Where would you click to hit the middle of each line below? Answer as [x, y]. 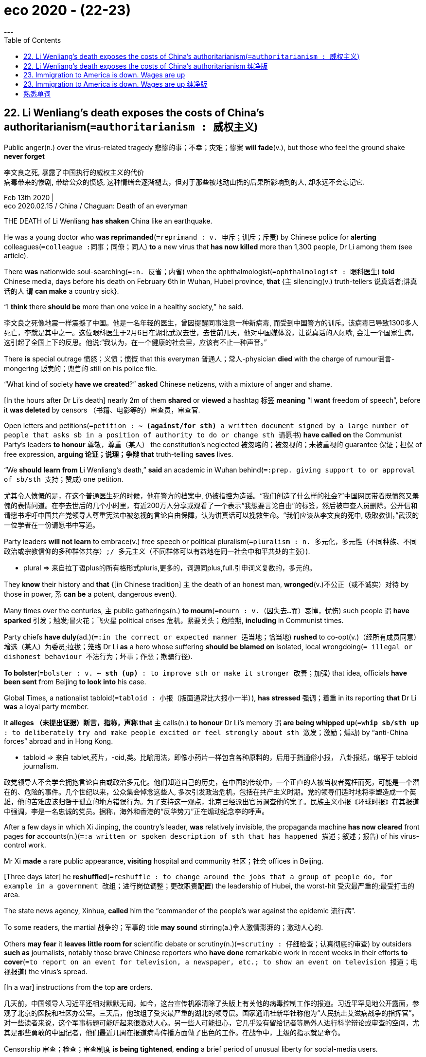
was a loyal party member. [46, 706]
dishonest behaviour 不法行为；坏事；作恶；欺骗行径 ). [98, 656]
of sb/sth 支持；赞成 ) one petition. [64, 479]
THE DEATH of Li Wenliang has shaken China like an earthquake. [108, 221]
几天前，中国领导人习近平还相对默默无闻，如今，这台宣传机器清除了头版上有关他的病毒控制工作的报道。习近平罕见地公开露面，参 [212, 1003]
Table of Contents [33, 40]
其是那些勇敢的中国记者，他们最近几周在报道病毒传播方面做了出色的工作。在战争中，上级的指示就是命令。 [174, 1032]
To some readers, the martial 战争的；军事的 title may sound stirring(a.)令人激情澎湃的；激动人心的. [164, 927]
